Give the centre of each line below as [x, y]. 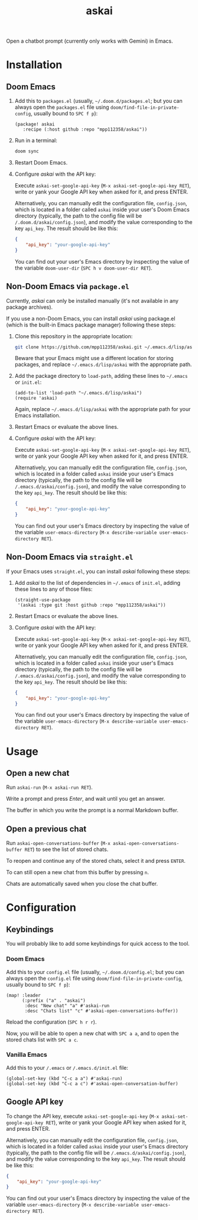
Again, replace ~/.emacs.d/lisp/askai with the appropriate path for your [103, 409]
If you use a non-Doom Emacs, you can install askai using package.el [91, 318]
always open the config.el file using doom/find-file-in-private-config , [95, 978]
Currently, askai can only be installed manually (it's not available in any [92, 300]
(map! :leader [24, 995]
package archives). [30, 307]
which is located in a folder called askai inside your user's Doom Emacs [102, 210]
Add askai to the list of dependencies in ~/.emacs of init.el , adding [98, 583]
